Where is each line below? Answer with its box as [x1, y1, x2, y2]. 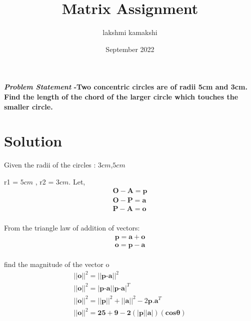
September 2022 [105, 43, 154, 54]
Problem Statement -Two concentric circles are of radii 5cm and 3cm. [4, 81, 247, 92]
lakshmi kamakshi [102, 27, 157, 37]
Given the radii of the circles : [4, 159, 96, 170]
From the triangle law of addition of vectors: [4, 222, 140, 233]
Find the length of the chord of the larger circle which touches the [4, 91, 238, 101]
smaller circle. [4, 101, 53, 111]
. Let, [68, 176, 85, 186]
